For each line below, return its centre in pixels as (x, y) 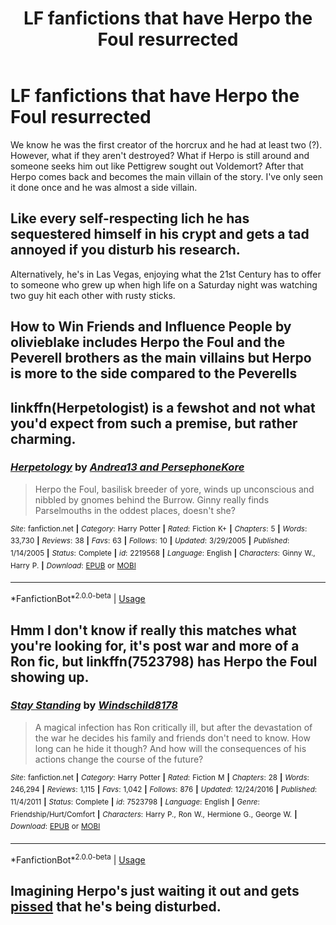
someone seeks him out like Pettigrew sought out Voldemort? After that (157, 166)
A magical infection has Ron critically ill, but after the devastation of (173, 727)
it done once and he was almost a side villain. (104, 187)
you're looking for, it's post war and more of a (155, 645)
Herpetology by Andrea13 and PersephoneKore (127, 467)
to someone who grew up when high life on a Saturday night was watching (164, 284)
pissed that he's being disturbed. (116, 907)
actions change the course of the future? (119, 759)
